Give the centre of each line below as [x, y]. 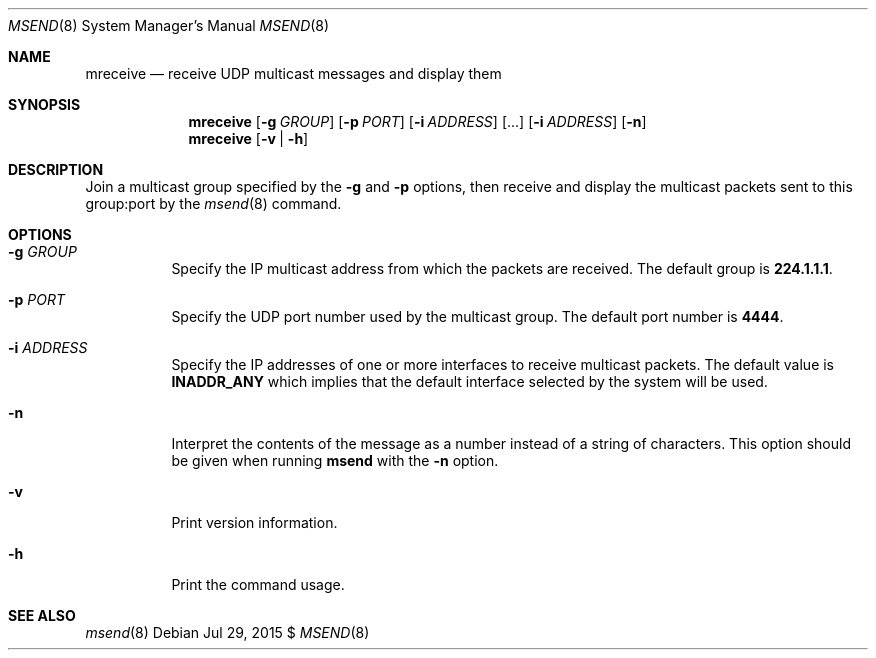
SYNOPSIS [44, 104]
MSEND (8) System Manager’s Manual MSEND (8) [169, 25]
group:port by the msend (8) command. [213, 203]
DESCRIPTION [56, 169]
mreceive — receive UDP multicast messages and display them [293, 73]
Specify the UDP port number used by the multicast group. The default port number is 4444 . [477, 316]
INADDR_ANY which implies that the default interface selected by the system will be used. [469, 381]
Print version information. [254, 522]
